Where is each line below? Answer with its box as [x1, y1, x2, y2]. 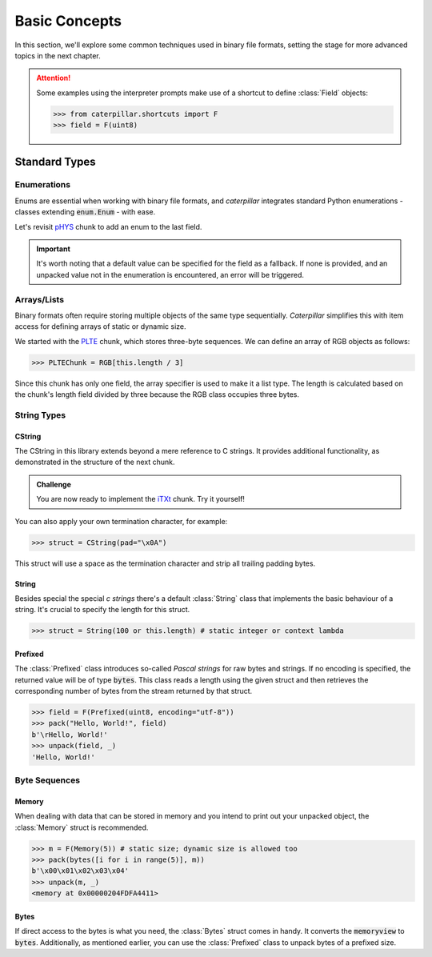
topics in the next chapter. [14, 50, 101, 60]
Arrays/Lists [14, 294, 64, 305]
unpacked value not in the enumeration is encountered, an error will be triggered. [36, 270, 304, 279]
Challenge [36, 479, 72, 489]
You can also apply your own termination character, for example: [14, 516, 228, 526]
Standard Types [14, 154, 96, 168]
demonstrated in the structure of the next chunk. [14, 457, 175, 467]
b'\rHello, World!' [31, 730, 108, 739]
